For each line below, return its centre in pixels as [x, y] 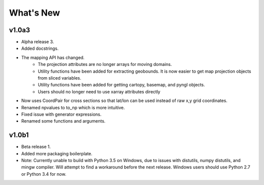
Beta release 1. [36, 147]
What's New [35, 13]
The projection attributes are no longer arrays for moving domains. [105, 64]
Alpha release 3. [38, 42]
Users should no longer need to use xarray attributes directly [99, 92]
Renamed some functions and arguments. [63, 121]
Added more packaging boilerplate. [57, 153]
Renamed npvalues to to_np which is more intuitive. [73, 107]
